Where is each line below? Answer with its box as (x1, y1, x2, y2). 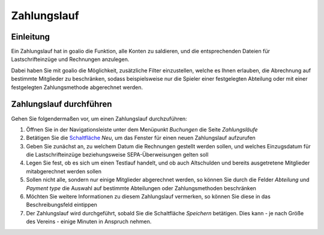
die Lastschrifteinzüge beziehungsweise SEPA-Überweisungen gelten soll (26, 151, 209, 158)
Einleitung (11, 32, 50, 42)
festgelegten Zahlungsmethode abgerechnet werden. (11, 84, 143, 91)
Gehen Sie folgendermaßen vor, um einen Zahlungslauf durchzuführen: (11, 115, 187, 122)
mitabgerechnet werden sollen (26, 167, 102, 175)
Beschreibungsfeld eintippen (26, 201, 97, 209)
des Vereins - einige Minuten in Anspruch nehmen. (26, 218, 152, 225)
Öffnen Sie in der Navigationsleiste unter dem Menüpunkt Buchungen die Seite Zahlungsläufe (26, 126, 258, 133)
